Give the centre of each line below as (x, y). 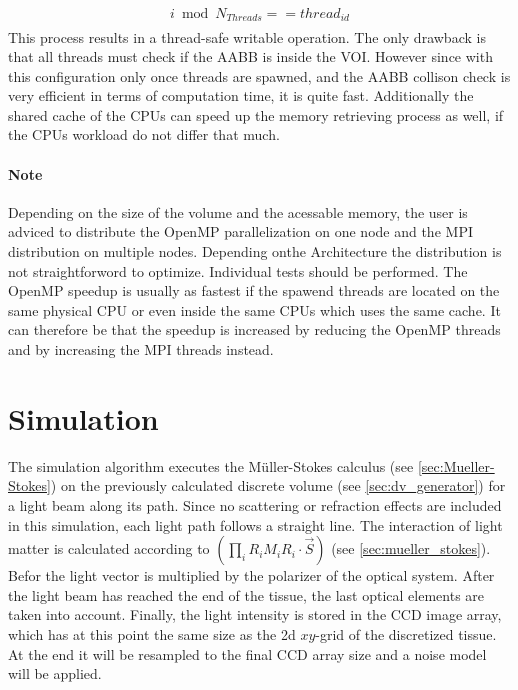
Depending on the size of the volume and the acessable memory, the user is (238, 211)
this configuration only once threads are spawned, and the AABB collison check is (259, 75)
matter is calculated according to (109, 548)
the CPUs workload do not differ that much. (144, 134)
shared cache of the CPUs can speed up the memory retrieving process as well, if (256, 114)
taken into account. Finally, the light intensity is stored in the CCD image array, (255, 614)
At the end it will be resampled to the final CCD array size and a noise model (247, 653)
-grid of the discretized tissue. (406, 633)
